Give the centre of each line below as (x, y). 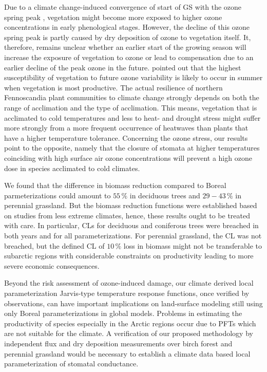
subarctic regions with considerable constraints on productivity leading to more (129, 256)
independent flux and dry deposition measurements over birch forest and (118, 343)
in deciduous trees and (165, 195)
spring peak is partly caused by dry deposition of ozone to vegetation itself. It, (128, 37)
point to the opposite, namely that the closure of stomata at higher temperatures (132, 148)
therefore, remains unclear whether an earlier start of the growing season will (125, 47)
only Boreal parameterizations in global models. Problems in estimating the (123, 313)
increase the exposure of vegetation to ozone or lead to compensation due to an (129, 57)
